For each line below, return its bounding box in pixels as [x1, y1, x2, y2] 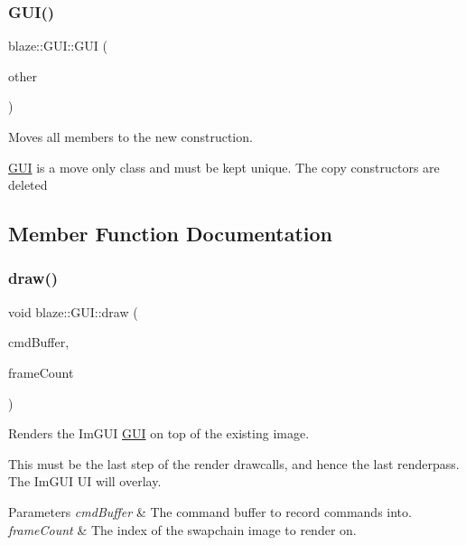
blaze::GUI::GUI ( [8, 36, 107, 55]
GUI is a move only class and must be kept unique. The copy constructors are [8, 157, 440, 176]
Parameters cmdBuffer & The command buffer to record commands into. [8, 502, 412, 521]
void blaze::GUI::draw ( [8, 302, 138, 321]
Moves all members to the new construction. [8, 127, 253, 146]
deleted [8, 175, 48, 194]
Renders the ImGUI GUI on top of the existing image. [8, 424, 310, 443]
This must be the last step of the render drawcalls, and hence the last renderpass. [8, 454, 460, 473]
